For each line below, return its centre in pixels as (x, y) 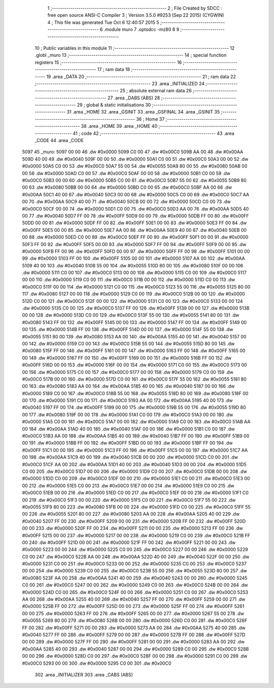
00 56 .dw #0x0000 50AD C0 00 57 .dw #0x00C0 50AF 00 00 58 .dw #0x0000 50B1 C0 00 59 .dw (126, 173)
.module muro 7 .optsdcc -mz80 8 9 (142, 29)
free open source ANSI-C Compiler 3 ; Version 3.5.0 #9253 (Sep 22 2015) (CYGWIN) (136, 15)
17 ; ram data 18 (114, 70)
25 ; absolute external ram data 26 (156, 91)
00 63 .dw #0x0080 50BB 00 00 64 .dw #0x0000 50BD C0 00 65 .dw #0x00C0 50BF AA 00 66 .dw (127, 187)
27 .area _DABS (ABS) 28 (134, 98)
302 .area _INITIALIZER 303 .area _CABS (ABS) (84, 674)
